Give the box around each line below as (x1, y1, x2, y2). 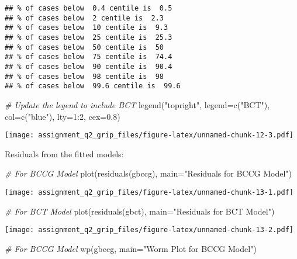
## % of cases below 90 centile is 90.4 (5, 62, 172, 71)
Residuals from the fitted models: (5, 147, 124, 160)
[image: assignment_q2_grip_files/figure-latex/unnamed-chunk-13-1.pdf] (5, 188, 293, 196)
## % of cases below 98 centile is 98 (5, 72, 164, 81)
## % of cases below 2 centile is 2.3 (5, 13, 164, 22)
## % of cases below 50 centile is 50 (5, 43, 164, 51)
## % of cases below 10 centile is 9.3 (5, 23, 168, 32)
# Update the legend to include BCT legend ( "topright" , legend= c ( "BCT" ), (5, 98, 270, 110)
